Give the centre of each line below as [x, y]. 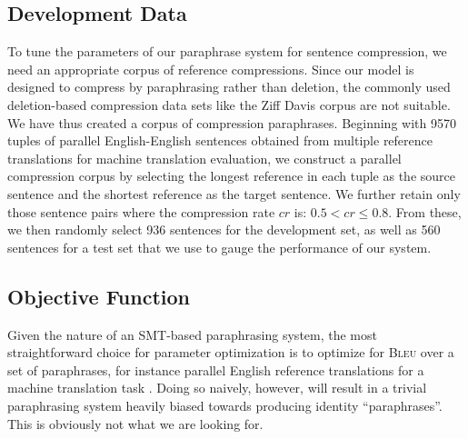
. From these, [425, 211]
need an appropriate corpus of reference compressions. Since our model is [211, 69]
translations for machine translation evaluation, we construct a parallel [204, 158]
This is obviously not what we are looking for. [135, 423]
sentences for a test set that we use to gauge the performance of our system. [219, 247]
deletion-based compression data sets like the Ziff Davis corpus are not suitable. [229, 104]
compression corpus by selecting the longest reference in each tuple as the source [231, 176]
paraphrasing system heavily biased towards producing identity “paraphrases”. [225, 405]
